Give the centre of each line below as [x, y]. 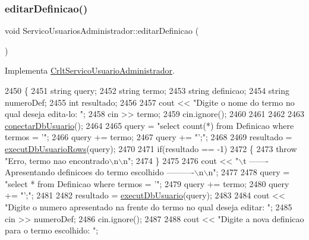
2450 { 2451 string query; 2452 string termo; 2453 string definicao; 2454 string [147, 90]
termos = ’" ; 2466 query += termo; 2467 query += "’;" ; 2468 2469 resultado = [149, 137]
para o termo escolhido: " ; [52, 230]
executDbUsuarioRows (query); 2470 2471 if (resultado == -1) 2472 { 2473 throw [151, 148]
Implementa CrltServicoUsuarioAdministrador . [90, 70]
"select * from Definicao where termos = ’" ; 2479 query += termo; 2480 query [147, 183]
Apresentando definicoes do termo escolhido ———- [100, 172]
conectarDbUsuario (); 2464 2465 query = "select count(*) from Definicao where [149, 125]
